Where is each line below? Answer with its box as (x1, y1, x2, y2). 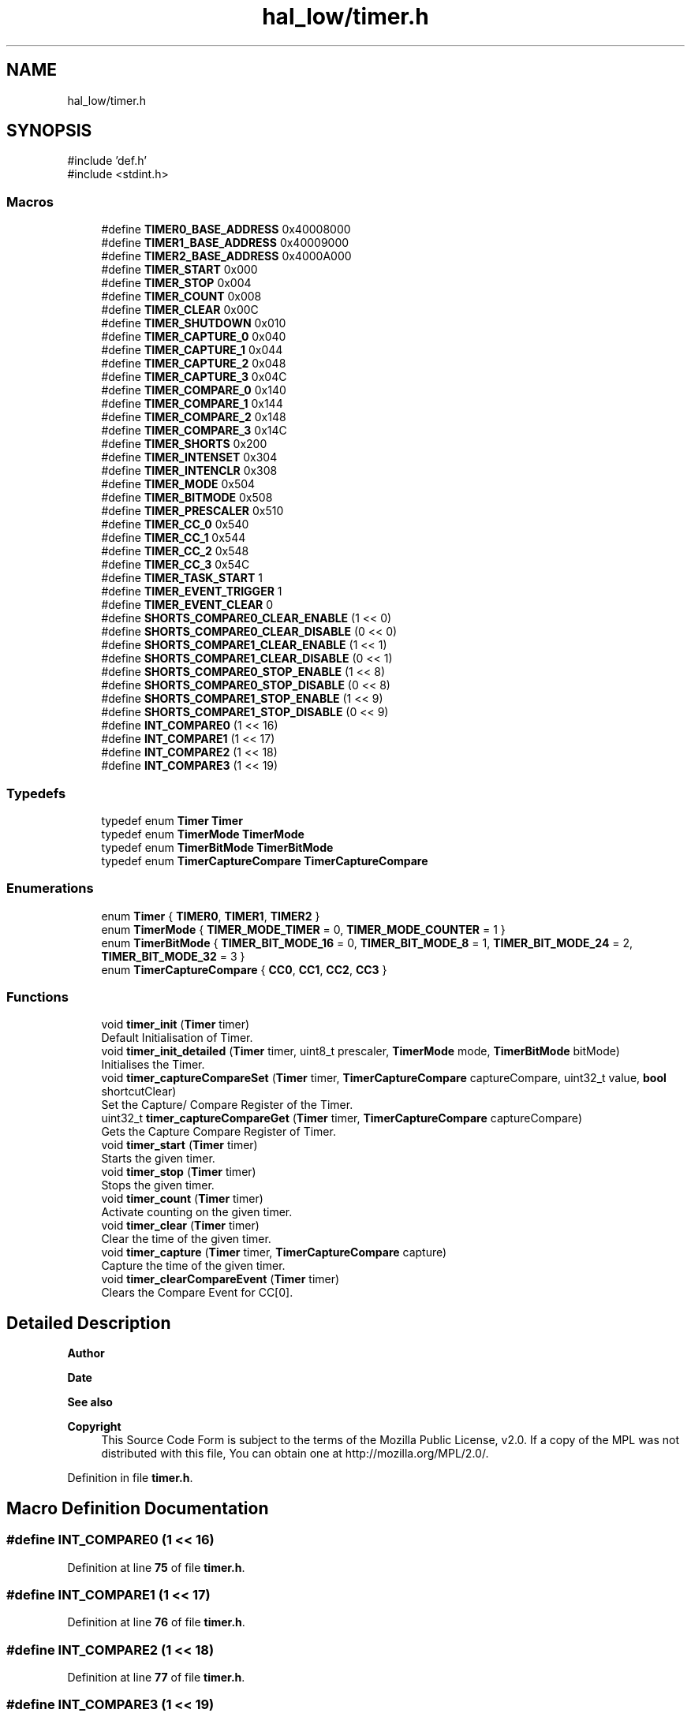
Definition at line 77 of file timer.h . (67, 1670, 245, 1684)
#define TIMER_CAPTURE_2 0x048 (101, 356, 286, 371)
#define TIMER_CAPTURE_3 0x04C (101, 370, 287, 384)
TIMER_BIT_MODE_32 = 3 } (101, 949, 245, 963)
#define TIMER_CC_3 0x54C (101, 558, 250, 572)
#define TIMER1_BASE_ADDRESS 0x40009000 (101, 236, 349, 250)
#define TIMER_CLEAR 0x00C (101, 303, 259, 317)
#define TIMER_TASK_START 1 (101, 571, 263, 585)
